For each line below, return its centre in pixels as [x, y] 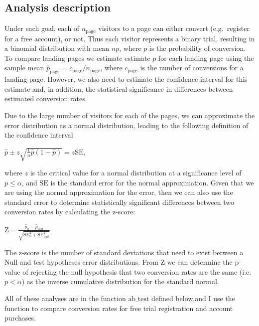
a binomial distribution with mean [57, 48]
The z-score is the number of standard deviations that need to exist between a [124, 252]
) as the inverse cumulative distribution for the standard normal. [120, 281]
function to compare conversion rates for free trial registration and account [119, 308]
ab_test [139, 299]
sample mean [24, 68]
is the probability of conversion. [198, 48]
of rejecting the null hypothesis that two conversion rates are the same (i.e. [137, 271]
